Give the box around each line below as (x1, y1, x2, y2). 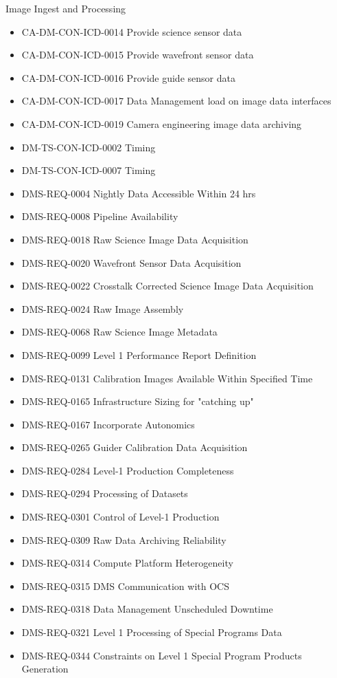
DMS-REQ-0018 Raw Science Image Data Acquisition (21, 232, 248, 246)
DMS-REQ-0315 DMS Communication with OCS (21, 578, 229, 593)
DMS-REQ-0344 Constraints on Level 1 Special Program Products (21, 648, 302, 662)
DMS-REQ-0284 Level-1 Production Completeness (21, 463, 234, 477)
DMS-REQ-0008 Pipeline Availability (21, 209, 178, 223)
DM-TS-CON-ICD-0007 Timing (21, 163, 156, 177)
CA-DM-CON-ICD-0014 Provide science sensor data (21, 24, 242, 39)
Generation (21, 661, 69, 676)
